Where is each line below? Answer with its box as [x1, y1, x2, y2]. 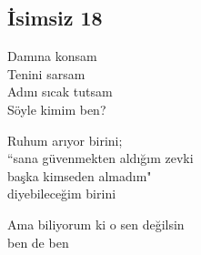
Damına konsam [7, 46, 97, 66]
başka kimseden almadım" [7, 166, 152, 185]
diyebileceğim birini [7, 184, 116, 203]
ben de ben [7, 232, 69, 251]
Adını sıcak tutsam [7, 82, 113, 101]
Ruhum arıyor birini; [7, 130, 123, 149]
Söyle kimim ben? [7, 99, 106, 118]
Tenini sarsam [7, 64, 85, 83]
